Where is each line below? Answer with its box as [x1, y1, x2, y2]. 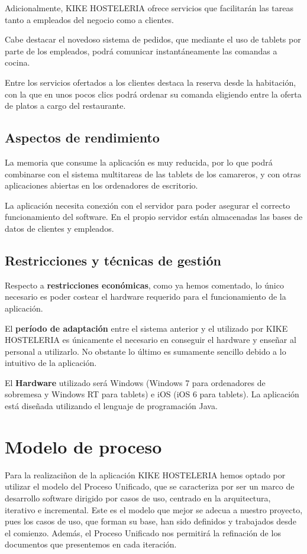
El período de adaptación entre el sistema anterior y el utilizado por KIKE [5, 322, 288, 334]
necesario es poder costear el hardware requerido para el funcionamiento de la [5, 290, 286, 303]
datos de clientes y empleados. [5, 222, 114, 234]
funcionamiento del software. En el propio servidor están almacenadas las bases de [5, 210, 303, 223]
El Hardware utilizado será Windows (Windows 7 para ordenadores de [5, 376, 266, 388]
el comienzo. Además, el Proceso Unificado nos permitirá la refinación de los [5, 526, 281, 539]
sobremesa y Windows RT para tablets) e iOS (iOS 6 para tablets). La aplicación [5, 388, 299, 400]
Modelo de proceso [5, 434, 162, 458]
